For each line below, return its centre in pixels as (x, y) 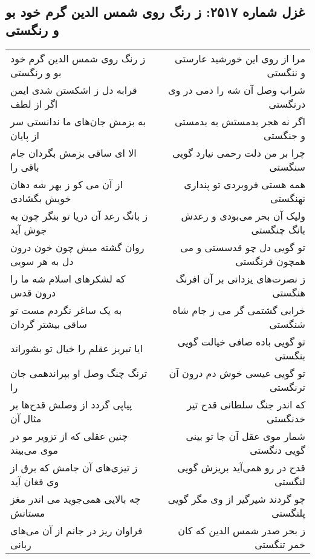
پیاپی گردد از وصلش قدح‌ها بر (71, 404)
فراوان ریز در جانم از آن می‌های (76, 530)
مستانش (28, 512)
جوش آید (29, 229)
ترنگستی (287, 387)
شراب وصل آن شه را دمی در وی (237, 90)
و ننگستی (286, 72)
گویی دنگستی (278, 449)
